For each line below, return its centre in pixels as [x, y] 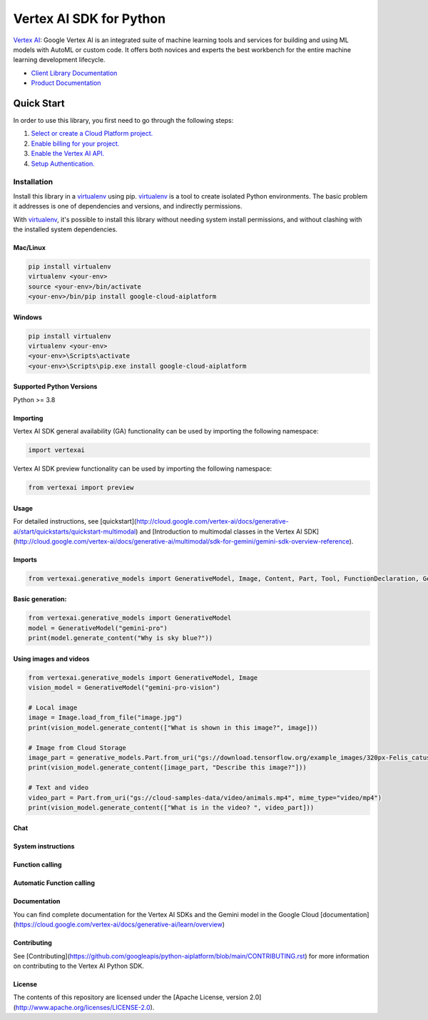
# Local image [53, 707]
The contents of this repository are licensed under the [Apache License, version [131, 997]
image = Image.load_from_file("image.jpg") [106, 717]
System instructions [44, 846]
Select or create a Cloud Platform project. [92, 134]
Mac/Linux [30, 247]
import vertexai [57, 450]
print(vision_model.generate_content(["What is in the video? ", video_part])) [171, 807]
